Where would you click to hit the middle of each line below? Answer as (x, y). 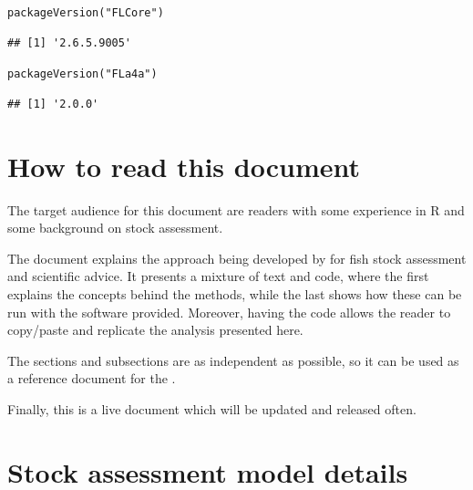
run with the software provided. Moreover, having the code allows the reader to (229, 312)
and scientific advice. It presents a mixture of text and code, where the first (218, 276)
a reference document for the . (92, 378)
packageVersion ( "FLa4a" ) (82, 74)
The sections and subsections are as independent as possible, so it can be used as (233, 360)
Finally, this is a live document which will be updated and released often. (212, 408)
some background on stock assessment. (115, 228)
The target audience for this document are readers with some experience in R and (236, 209)
